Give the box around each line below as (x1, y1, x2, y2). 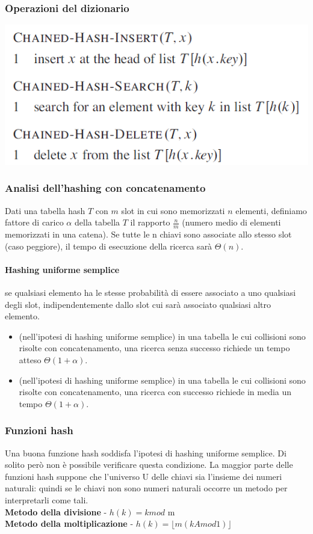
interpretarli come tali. (5, 493, 88, 506)
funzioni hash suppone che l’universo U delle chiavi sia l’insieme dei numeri (5, 470, 282, 482)
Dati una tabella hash (5, 204, 85, 216)
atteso (19, 353, 42, 366)
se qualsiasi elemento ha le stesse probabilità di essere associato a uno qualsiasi (5, 286, 296, 298)
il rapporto (130, 216, 170, 229)
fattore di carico (5, 216, 64, 229)
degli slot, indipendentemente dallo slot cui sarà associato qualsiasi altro (5, 298, 271, 310)
